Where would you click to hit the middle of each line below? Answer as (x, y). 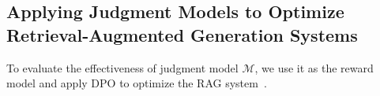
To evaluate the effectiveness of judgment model (122, 67)
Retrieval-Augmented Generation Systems (182, 34)
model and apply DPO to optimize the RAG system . (137, 83)
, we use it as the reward (314, 67)
